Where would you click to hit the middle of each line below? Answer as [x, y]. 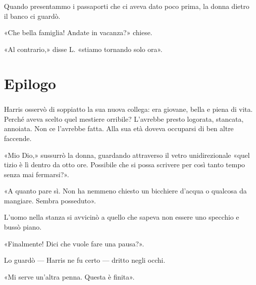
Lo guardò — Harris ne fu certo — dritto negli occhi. [85, 260]
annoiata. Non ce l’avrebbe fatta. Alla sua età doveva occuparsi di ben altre [119, 128]
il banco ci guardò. [32, 16]
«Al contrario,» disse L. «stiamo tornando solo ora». [83, 49]
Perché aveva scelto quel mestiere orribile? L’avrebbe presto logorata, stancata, [124, 119]
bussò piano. [23, 227]
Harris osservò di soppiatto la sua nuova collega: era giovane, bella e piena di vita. [128, 109]
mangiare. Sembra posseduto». [50, 200]
